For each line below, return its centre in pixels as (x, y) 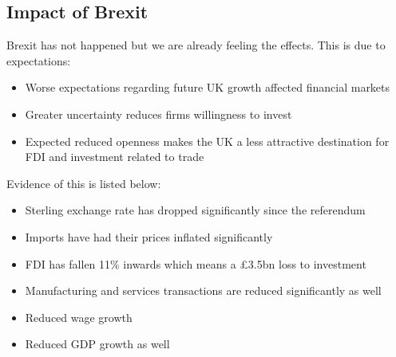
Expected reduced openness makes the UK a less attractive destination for (207, 141)
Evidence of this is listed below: (84, 183)
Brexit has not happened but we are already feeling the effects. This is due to (196, 45)
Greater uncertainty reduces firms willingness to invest (158, 114)
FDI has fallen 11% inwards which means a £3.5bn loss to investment (196, 263)
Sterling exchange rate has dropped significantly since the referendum (195, 210)
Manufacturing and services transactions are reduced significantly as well (203, 290)
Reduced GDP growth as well (97, 344)
